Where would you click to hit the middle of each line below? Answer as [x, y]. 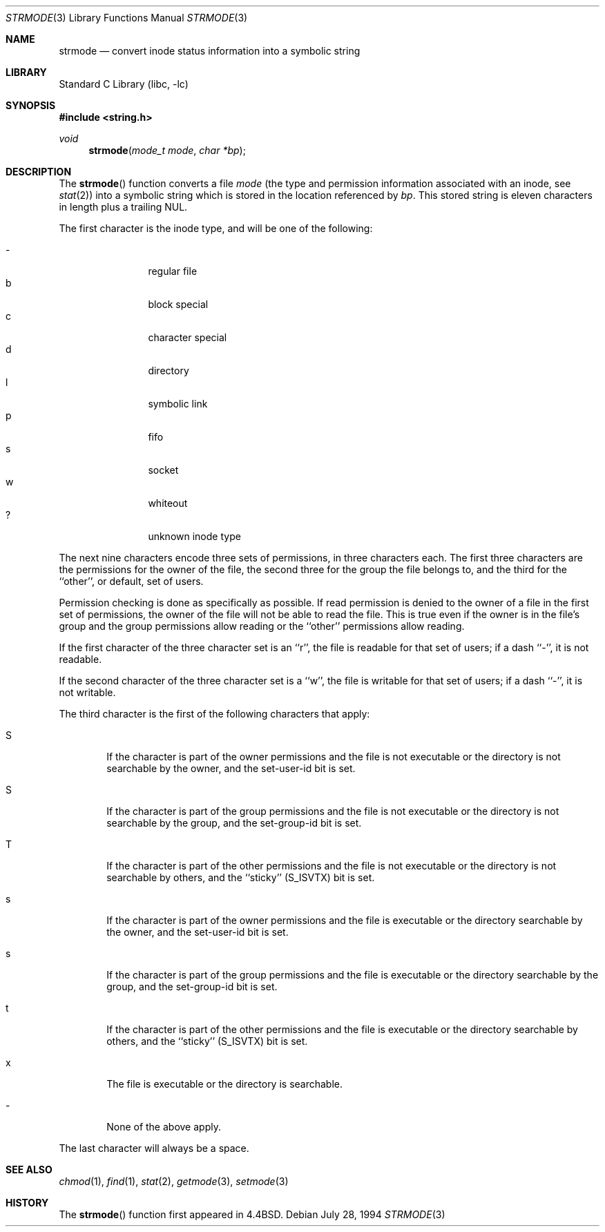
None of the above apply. [164, 1127]
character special [188, 337]
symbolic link [178, 404]
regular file [173, 271]
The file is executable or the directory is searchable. [225, 1084]
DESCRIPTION [39, 172]
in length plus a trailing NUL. [123, 207]
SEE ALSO [29, 1170]
